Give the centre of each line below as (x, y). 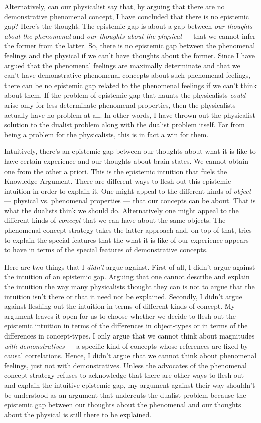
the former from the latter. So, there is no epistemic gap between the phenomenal (130, 46)
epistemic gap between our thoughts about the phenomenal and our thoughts (123, 405)
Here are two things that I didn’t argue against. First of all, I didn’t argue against (130, 266)
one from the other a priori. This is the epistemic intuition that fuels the (116, 171)
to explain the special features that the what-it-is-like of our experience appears (126, 240)
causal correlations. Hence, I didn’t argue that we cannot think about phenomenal (130, 355)
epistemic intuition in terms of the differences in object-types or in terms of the (126, 326)
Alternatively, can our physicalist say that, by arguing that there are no (114, 6)
